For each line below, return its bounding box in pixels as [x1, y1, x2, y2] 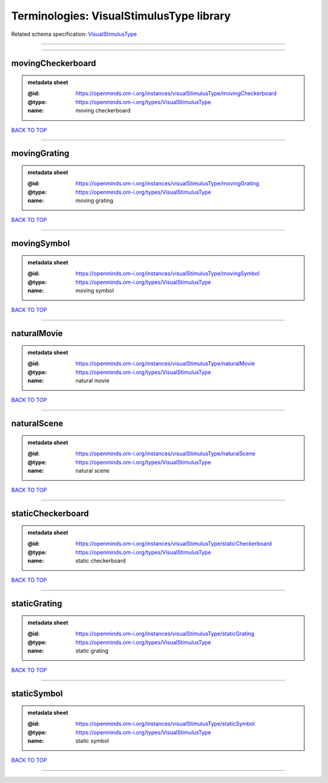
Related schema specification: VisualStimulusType [11, 30, 137, 38]
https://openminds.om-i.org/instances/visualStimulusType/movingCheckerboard [75, 90, 277, 97]
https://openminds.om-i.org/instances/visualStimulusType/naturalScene [75, 450, 256, 457]
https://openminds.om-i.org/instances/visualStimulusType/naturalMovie [75, 360, 255, 367]
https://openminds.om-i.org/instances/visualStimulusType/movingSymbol [75, 270, 260, 277]
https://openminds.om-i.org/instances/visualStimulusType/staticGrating [75, 630, 255, 638]
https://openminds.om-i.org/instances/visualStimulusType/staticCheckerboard [75, 540, 272, 547]
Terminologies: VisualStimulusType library [11, 9, 231, 22]
